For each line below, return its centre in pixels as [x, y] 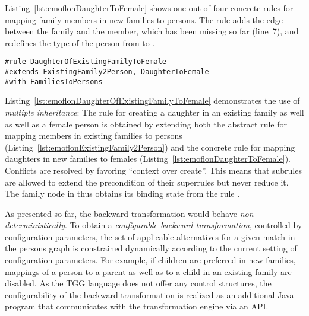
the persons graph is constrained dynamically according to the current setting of [151, 248]
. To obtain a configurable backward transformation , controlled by [184, 225]
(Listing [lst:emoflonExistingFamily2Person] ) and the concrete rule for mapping [150, 147]
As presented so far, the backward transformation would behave [121, 213]
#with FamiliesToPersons [54, 82]
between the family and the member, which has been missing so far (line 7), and [152, 31]
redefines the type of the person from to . [80, 42]
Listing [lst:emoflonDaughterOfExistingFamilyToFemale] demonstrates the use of [152, 100]
